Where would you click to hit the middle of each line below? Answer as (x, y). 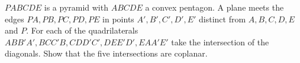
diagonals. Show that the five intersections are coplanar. (106, 53)
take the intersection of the (220, 42)
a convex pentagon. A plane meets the (214, 7)
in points (118, 19)
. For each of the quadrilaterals (82, 30)
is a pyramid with (76, 7)
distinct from (222, 19)
